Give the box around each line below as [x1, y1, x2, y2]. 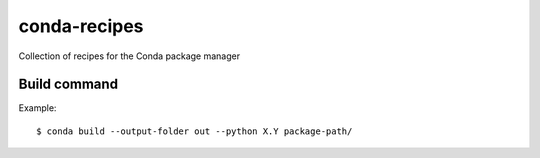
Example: [18, 102, 57, 114]
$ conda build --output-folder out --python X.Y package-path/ [36, 125, 353, 137]
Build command [18, 76, 119, 93]
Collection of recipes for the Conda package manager [18, 50, 240, 62]
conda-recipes [18, 15, 144, 37]
